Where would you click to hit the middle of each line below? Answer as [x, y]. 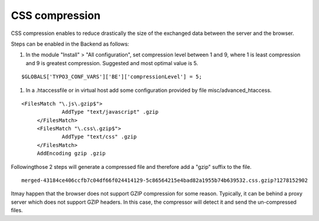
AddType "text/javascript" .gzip [110, 112]
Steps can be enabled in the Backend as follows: [70, 44]
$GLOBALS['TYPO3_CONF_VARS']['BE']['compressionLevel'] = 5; [112, 77]
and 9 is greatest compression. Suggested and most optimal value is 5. [112, 63]
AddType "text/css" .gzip [99, 137]
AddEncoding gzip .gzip [71, 153]
